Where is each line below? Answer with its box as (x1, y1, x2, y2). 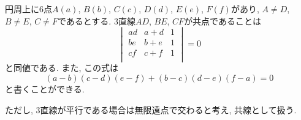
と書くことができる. (5, 83, 85, 96)
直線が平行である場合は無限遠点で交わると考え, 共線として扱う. (40, 103, 297, 116)
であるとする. (57, 14, 112, 27)
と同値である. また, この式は (5, 61, 118, 74)
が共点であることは (184, 14, 261, 27)
